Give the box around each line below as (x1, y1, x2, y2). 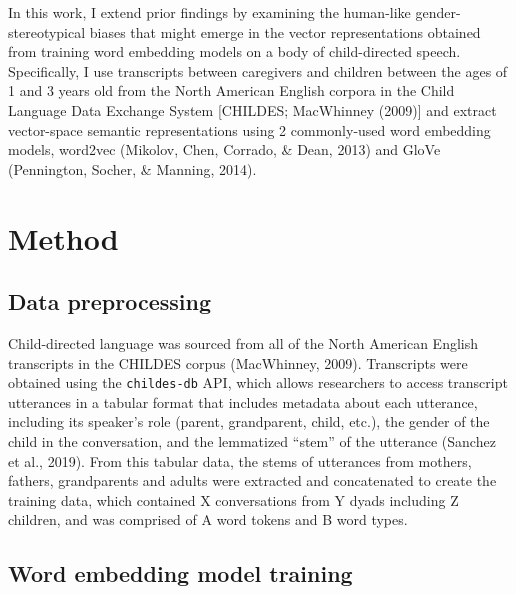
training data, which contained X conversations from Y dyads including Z (8, 489, 459, 510)
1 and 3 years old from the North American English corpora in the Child (8, 80, 455, 101)
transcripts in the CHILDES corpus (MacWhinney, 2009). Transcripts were (8, 352, 468, 373)
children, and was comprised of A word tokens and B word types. (8, 509, 408, 530)
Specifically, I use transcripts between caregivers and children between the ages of (8, 60, 508, 81)
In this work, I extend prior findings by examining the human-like (8, 2, 411, 22)
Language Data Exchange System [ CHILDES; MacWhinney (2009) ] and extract (8, 99, 497, 120)
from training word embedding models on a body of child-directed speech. (8, 41, 461, 62)
